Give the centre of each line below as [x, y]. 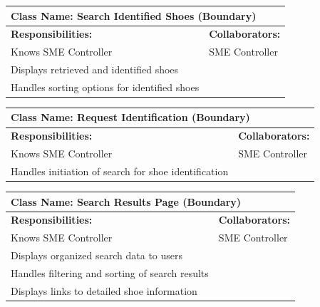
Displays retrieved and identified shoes [95, 69]
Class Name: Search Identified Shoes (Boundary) [134, 15]
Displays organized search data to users [97, 255]
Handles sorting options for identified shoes [105, 87]
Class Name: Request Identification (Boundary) [130, 117]
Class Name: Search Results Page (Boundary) [126, 201]
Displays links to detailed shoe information [104, 290]
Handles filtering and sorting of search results [110, 272]
